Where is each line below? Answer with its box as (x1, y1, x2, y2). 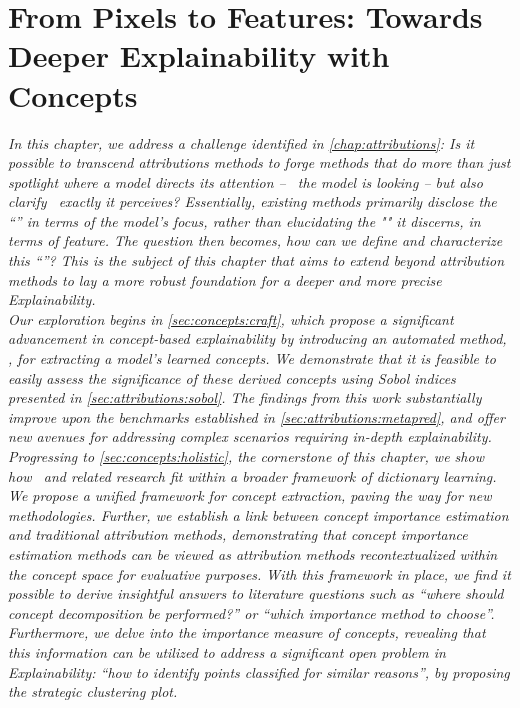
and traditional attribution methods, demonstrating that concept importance (8, 524, 468, 545)
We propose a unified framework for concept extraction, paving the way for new (8, 485, 492, 506)
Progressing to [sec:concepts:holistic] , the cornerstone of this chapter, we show (8, 446, 484, 466)
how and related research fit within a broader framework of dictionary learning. (8, 465, 497, 486)
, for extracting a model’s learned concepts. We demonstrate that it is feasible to (8, 348, 496, 369)
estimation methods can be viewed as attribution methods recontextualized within (8, 543, 498, 564)
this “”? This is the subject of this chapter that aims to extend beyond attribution (8, 250, 505, 271)
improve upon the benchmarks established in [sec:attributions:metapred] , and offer (8, 406, 505, 427)
